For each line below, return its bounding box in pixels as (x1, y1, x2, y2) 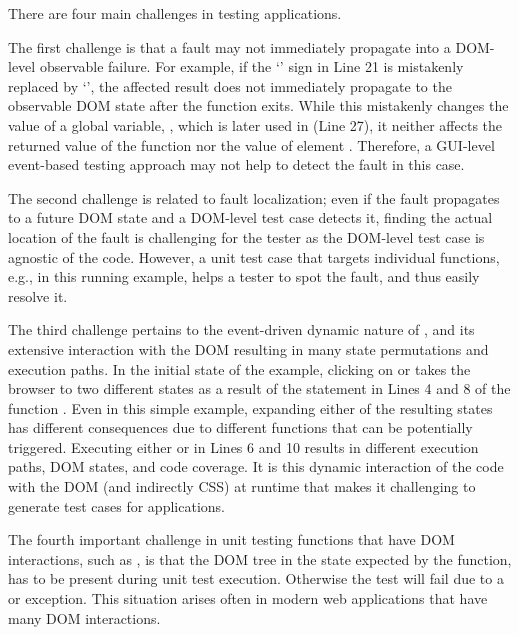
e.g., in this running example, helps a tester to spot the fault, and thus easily (8, 266, 480, 287)
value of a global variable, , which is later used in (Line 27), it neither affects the (8, 114, 503, 135)
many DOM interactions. (8, 607, 161, 628)
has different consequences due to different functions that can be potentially (8, 417, 473, 438)
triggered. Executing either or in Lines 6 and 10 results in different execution (8, 436, 479, 457)
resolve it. (8, 285, 68, 306)
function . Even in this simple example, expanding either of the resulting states (8, 397, 493, 418)
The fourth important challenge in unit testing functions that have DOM (8, 529, 455, 550)
